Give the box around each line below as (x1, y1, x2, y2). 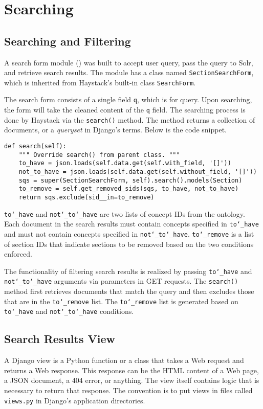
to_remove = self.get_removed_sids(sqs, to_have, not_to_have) (18, 185, 239, 193)
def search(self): (4, 143, 67, 150)
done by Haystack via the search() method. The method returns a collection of (4, 114, 255, 125)
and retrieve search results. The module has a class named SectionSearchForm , (4, 67, 254, 78)
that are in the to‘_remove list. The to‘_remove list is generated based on (4, 296, 238, 306)
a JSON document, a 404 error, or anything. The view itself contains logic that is (4, 375, 259, 385)
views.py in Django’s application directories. (4, 395, 145, 405)
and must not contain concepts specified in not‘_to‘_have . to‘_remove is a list (4, 228, 254, 239)
